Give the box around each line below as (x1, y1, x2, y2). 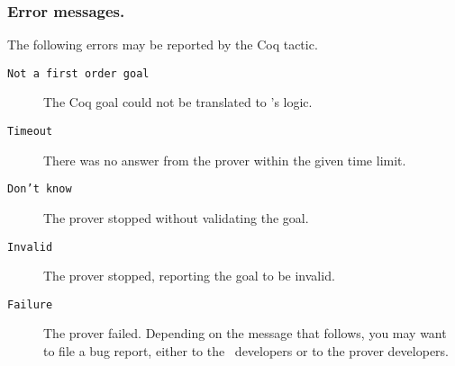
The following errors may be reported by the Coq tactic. (7, 35, 318, 54)
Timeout (7, 125, 53, 138)
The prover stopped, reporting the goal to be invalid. (43, 266, 335, 285)
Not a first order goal (7, 67, 150, 80)
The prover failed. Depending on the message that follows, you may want (43, 324, 447, 343)
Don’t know (7, 183, 72, 196)
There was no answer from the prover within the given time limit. (43, 150, 406, 169)
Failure (7, 298, 53, 311)
